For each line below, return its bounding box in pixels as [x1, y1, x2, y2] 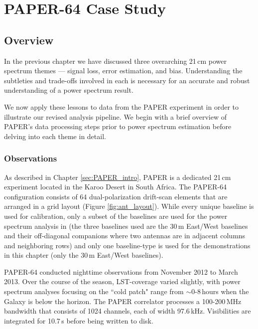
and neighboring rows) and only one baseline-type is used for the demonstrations [4, 240, 251, 250]
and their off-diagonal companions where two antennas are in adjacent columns [4, 230, 246, 241]
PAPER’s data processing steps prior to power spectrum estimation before [4, 121, 232, 132]
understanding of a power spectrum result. [4, 85, 133, 95]
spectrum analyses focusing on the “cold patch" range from [4, 286, 184, 297]
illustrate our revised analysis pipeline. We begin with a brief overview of [4, 111, 227, 122]
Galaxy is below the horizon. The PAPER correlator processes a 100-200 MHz [4, 296, 242, 306]
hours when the [202, 286, 249, 297]
